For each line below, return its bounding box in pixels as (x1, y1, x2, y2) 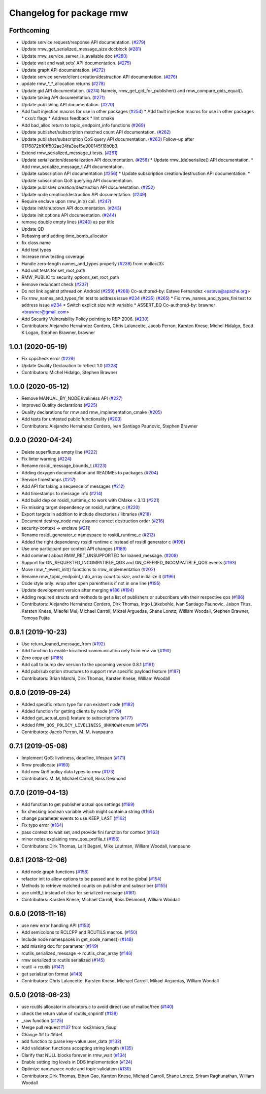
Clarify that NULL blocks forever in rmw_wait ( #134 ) (21, 1052, 127, 1058)
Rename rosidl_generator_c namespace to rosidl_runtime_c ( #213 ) (21, 532, 155, 538)
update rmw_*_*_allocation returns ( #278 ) (21, 81, 105, 86)
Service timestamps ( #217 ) (21, 477, 76, 483)
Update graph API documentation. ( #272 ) (21, 67, 105, 73)
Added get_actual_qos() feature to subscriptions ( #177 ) (21, 715, 133, 721)
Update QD (21, 226, 44, 232)
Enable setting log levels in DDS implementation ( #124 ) (21, 1059, 133, 1065)
